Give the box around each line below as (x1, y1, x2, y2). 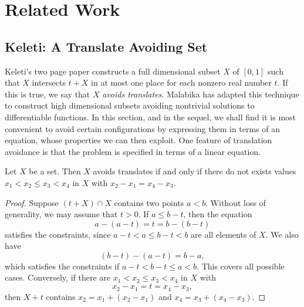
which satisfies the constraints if (5, 259, 120, 272)
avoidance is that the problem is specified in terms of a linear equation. (5, 145, 261, 157)
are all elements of (191, 228, 256, 240)
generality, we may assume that (5, 208, 118, 220)
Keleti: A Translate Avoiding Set (5, 37, 208, 55)
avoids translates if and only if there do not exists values (93, 165, 296, 177)
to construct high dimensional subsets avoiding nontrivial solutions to (5, 99, 255, 112)
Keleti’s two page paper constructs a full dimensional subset (5, 65, 221, 77)
